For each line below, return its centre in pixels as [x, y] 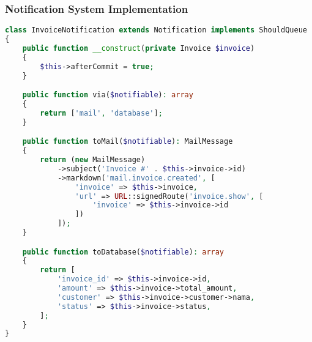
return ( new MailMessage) [93, 160]
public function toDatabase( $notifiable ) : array [123, 252]
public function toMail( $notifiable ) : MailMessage [128, 142]
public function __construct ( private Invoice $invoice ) [139, 48]
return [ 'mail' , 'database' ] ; [101, 113]
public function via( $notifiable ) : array [108, 95]
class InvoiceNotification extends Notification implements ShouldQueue [156, 30]
